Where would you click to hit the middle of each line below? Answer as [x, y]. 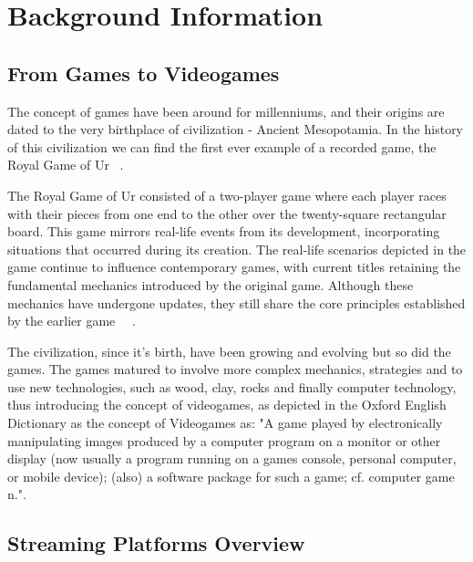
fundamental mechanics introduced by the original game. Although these [211, 284]
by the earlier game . [72, 321]
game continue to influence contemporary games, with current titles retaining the [234, 267]
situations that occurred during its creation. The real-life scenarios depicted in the [237, 249]
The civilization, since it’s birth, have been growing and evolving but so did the [229, 351]
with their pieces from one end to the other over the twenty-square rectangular [227, 213]
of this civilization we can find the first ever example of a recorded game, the [222, 146]
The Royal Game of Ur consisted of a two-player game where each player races [227, 195]
